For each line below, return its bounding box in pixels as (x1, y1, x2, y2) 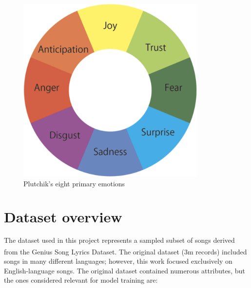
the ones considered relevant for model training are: (4, 275, 158, 285)
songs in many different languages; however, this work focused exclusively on (4, 256, 232, 266)
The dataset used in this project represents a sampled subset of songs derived (4, 235, 235, 245)
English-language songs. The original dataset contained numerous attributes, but (4, 265, 245, 275)
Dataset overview (4, 207, 122, 227)
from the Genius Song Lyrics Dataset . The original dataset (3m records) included (4, 246, 247, 256)
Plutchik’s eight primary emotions (23, 178, 125, 188)
